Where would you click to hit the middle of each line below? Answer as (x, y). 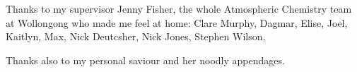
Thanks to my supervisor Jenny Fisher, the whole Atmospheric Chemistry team (179, 8)
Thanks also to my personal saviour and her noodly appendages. (145, 60)
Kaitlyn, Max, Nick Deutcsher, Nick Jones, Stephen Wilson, (136, 36)
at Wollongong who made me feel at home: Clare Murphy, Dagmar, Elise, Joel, (177, 22)
